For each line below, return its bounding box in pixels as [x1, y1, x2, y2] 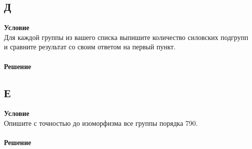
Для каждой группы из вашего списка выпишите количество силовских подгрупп [4, 32, 249, 42]
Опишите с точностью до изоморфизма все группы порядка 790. [4, 117, 198, 128]
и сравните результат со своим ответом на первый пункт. [4, 41, 176, 52]
